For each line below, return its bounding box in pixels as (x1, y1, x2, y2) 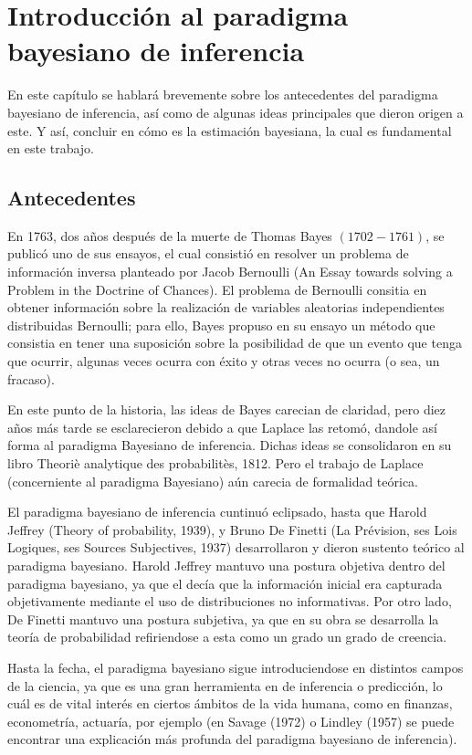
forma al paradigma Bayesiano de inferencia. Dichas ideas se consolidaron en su (7, 435, 452, 455)
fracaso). (7, 369, 55, 388)
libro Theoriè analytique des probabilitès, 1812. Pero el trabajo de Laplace (7, 454, 424, 473)
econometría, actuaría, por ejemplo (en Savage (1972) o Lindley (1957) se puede (7, 711, 455, 730)
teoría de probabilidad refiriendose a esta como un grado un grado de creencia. (7, 627, 447, 646)
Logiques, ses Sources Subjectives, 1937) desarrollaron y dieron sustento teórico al (7, 538, 465, 557)
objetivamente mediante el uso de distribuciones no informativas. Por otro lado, (7, 592, 452, 611)
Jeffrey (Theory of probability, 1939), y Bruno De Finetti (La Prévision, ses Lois (7, 519, 457, 539)
